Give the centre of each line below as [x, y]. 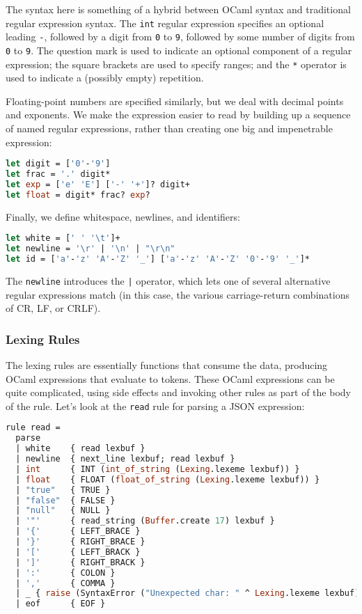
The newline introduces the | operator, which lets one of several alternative [168, 280]
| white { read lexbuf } [80, 449]
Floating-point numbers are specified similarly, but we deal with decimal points [175, 101]
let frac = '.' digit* [58, 174]
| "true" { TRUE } [63, 490]
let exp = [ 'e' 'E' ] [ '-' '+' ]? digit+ [98, 184]
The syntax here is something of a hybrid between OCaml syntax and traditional [178, 9]
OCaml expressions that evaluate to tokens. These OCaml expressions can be [170, 378]
